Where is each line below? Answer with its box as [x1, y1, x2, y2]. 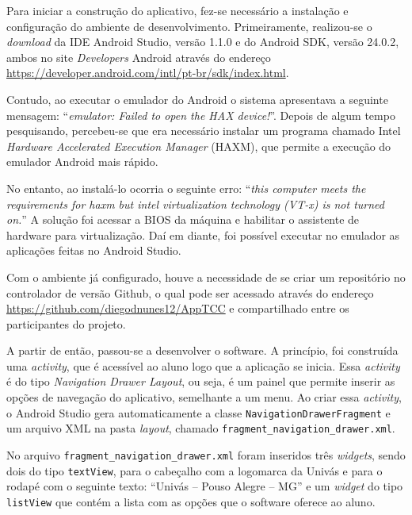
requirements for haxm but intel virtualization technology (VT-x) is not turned [6, 195, 384, 212]
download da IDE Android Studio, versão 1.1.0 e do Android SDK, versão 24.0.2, [6, 33, 399, 50]
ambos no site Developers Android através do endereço [6, 48, 271, 65]
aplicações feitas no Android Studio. [6, 242, 181, 259]
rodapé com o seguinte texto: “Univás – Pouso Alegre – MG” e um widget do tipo [6, 478, 403, 494]
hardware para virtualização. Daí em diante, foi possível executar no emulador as [6, 226, 400, 243]
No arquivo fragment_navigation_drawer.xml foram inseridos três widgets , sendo [6, 446, 406, 463]
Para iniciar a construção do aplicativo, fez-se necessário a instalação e [6, 2, 349, 18]
